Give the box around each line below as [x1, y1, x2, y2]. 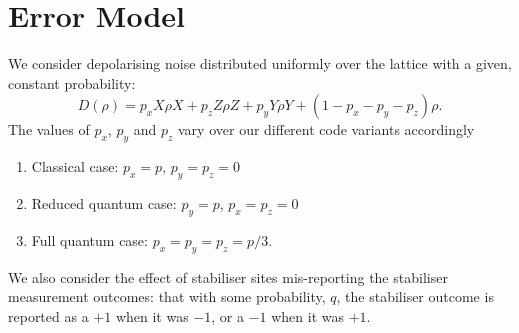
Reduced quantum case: [31, 192, 177, 213]
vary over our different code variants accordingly [178, 119, 475, 140]
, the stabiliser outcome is [336, 286, 494, 307]
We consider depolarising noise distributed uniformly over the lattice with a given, [8, 53, 512, 74]
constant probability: [8, 72, 136, 93]
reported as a [8, 305, 89, 326]
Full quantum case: [31, 229, 148, 250]
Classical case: [31, 156, 119, 177]
